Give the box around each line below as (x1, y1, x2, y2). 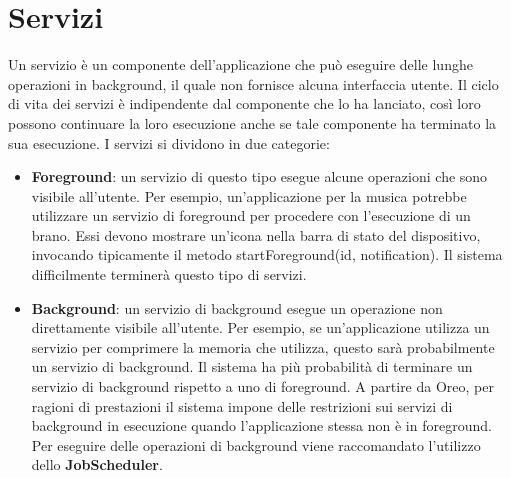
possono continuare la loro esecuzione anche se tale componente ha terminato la (8, 112, 497, 133)
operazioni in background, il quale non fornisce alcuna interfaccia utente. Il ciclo (8, 73, 499, 94)
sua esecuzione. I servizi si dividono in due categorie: (8, 132, 330, 153)
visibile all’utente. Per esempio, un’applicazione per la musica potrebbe (31, 185, 467, 206)
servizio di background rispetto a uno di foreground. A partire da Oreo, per (31, 376, 494, 397)
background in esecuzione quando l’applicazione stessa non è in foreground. (31, 415, 492, 436)
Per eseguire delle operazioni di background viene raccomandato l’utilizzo (31, 434, 481, 455)
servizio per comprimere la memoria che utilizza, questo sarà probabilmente (31, 336, 495, 357)
